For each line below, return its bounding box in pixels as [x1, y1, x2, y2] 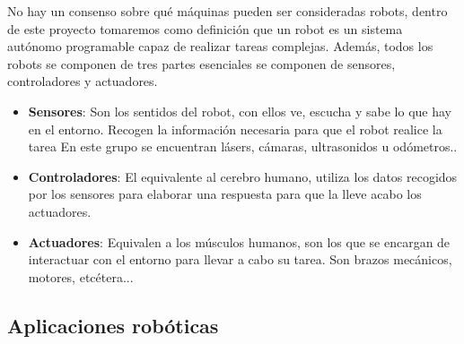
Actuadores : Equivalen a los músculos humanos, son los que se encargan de [28, 232, 451, 251]
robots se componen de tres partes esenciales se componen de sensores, [7, 54, 396, 73]
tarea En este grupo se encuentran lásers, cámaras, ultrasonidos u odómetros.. [28, 137, 458, 156]
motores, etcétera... [28, 267, 134, 286]
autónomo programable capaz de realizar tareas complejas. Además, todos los [7, 37, 433, 56]
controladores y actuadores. [7, 72, 158, 90]
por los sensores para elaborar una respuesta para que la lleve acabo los [28, 185, 422, 203]
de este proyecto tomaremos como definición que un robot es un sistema [7, 19, 403, 38]
